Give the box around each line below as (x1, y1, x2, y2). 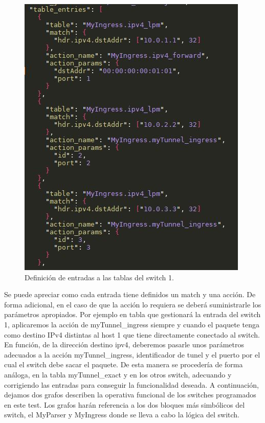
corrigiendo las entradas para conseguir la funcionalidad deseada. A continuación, (4, 379, 259, 390)
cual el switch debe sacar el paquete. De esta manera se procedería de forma (4, 359, 243, 370)
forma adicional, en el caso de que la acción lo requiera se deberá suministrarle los (4, 299, 261, 309)
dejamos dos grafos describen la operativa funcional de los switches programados (4, 389, 256, 400)
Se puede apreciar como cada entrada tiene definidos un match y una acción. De (4, 289, 256, 300)
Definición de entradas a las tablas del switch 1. (25, 272, 174, 282)
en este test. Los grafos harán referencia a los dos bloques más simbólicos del (4, 399, 245, 410)
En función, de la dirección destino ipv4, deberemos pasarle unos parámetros (4, 339, 245, 350)
